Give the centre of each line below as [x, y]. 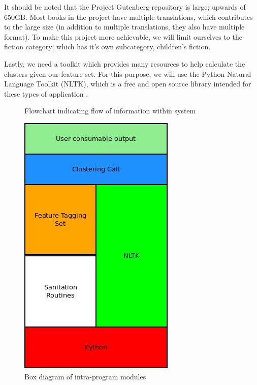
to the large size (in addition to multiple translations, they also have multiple [124, 27]
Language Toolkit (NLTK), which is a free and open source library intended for [128, 84]
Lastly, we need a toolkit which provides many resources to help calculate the [125, 63]
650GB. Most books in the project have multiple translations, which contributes [128, 17]
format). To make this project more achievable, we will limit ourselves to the [123, 36]
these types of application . [46, 93]
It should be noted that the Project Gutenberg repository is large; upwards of [125, 7]
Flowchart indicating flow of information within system [110, 111]
